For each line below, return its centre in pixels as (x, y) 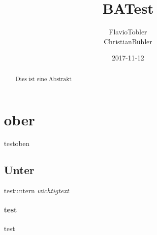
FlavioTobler (128, 32)
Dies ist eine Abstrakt (44, 78)
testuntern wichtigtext (37, 191)
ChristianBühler (128, 41)
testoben (17, 143)
